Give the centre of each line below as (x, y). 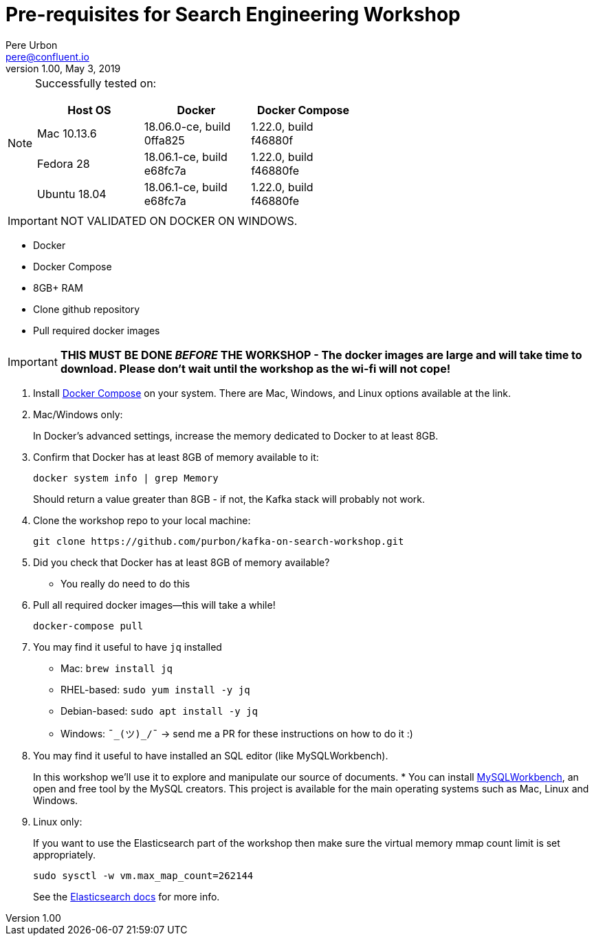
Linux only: (58, 821)
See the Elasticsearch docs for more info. (126, 896)
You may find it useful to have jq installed (128, 647)
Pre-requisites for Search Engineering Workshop (233, 14)
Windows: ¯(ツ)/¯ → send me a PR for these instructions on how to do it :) (237, 733)
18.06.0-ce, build (187, 126)
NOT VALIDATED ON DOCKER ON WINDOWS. (179, 220)
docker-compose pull (88, 626)
